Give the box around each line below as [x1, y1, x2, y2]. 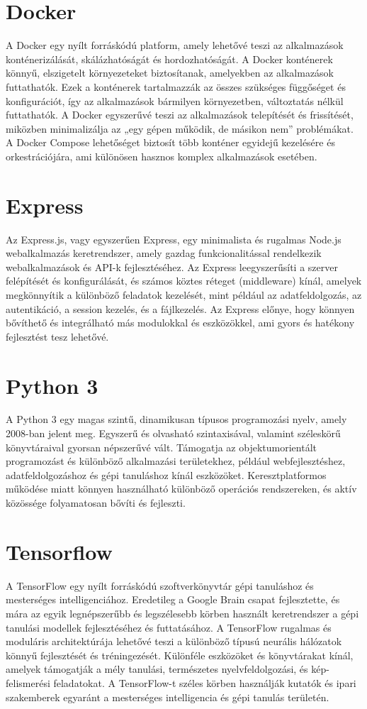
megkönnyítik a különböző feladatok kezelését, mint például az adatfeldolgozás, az [6, 287, 362, 302]
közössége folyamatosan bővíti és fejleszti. [6, 495, 186, 510]
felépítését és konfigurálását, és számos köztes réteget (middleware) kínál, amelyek [6, 273, 362, 288]
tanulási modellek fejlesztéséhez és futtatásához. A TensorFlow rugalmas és [6, 620, 332, 634]
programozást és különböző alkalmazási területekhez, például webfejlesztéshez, [6, 454, 346, 468]
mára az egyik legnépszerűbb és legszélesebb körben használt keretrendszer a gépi [6, 605, 359, 620]
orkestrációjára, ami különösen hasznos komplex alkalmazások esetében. [6, 148, 317, 163]
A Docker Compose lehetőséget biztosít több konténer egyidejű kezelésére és [6, 135, 335, 150]
